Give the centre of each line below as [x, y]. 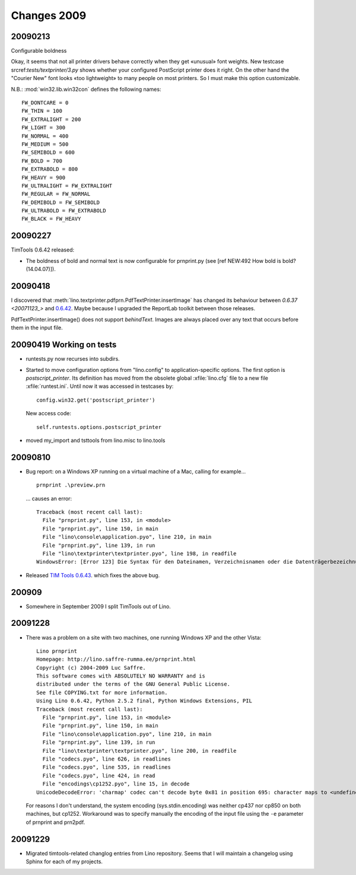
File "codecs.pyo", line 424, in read [99, 775]
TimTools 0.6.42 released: [43, 250]
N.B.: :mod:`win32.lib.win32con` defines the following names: [86, 89]
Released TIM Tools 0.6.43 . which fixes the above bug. [93, 575]
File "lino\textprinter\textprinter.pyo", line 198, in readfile [139, 553]
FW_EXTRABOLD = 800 [50, 169]
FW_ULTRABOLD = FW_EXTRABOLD [64, 211]
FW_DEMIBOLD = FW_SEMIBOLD [61, 202]
